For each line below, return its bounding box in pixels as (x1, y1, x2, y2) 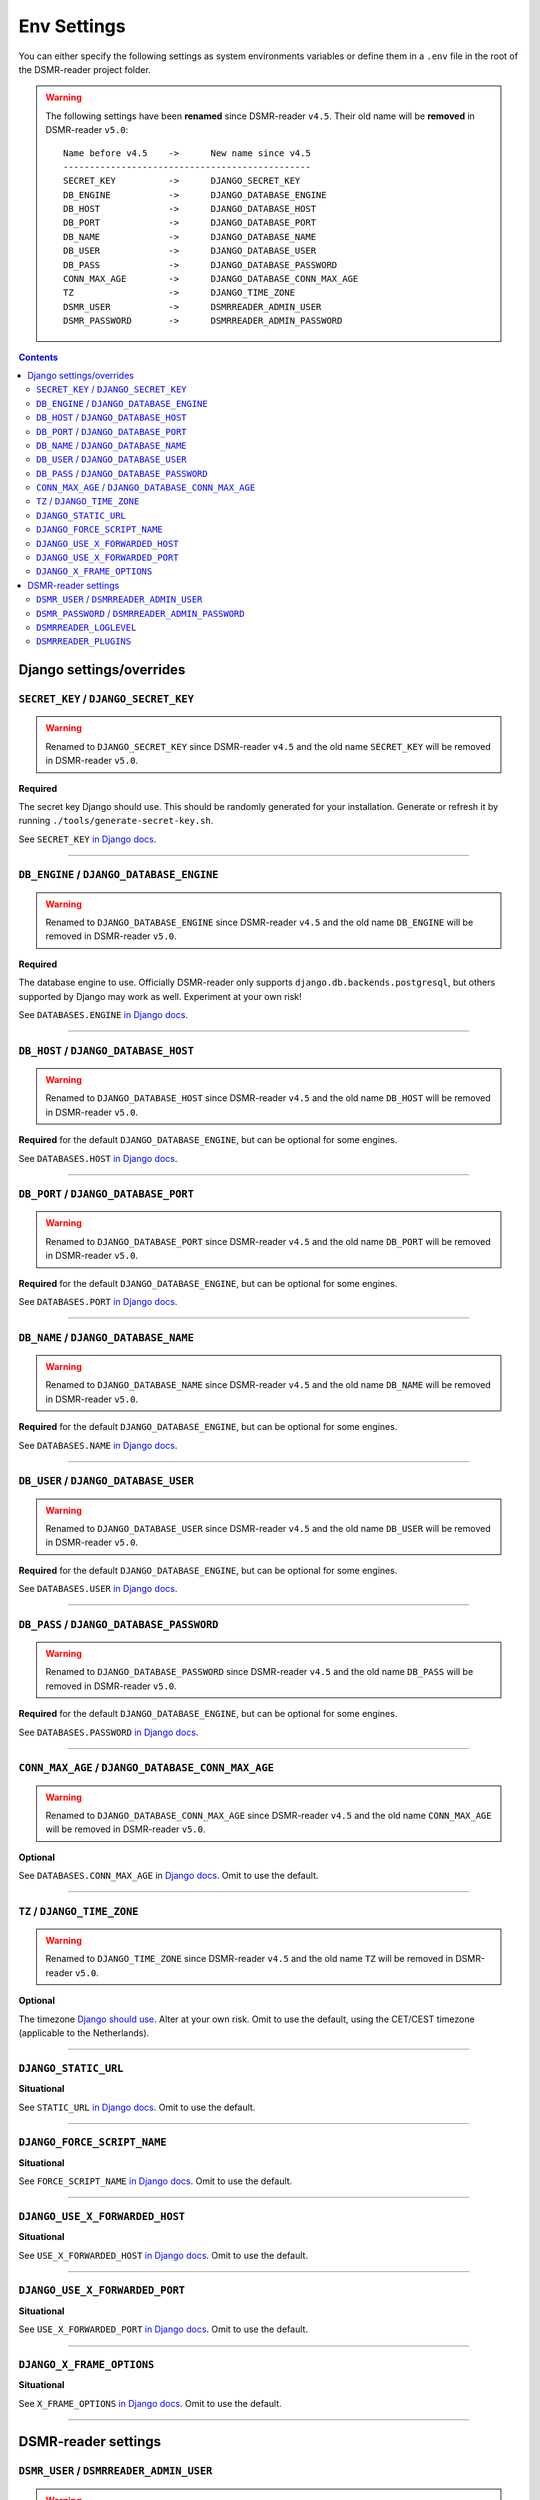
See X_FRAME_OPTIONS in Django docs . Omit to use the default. (18, 2397, 282, 2409)
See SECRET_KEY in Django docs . (18, 833, 157, 845)
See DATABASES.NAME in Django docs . (18, 1439, 178, 1451)
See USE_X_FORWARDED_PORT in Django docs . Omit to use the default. (18, 2323, 309, 2335)
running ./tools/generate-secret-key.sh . (18, 815, 214, 827)
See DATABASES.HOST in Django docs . (18, 1152, 178, 1164)
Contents (18, 351, 59, 363)
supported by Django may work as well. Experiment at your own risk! (18, 990, 302, 1002)
